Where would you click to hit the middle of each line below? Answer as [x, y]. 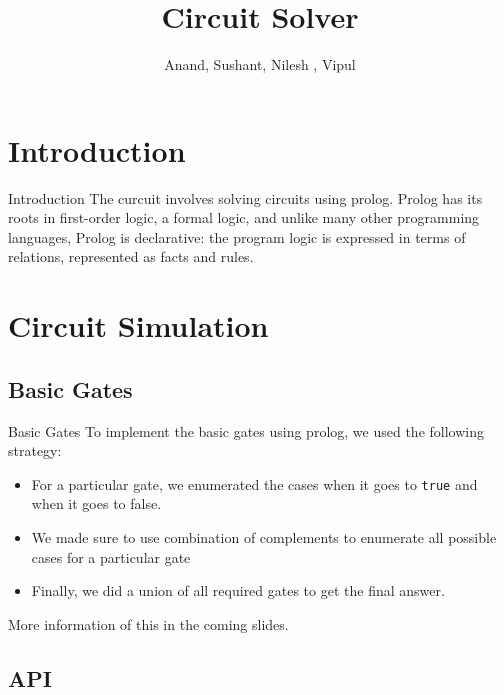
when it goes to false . [96, 503]
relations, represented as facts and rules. [131, 256]
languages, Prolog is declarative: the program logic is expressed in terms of [237, 236]
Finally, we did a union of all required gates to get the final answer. [238, 590]
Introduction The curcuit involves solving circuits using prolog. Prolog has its [245, 197]
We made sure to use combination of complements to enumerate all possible [264, 537]
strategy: [35, 450]
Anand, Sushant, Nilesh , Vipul [260, 64]
